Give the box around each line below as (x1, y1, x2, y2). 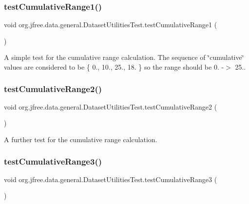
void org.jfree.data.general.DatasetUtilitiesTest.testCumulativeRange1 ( (4, 19, 217, 30)
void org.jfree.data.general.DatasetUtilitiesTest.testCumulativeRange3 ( (4, 174, 217, 184)
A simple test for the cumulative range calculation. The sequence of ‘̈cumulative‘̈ (4, 52, 244, 62)
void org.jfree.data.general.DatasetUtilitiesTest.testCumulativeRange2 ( (4, 101, 217, 111)
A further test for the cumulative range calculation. (4, 134, 157, 144)
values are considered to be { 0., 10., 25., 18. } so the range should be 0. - (4, 62, 224, 72)
